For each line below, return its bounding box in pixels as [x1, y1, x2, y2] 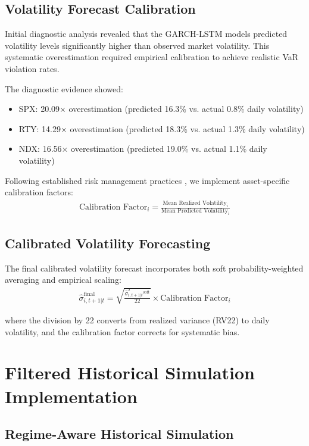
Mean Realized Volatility [163, 199, 227, 206]
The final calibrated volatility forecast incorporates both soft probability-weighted [5, 261, 304, 274]
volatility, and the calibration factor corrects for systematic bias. [5, 325, 240, 338]
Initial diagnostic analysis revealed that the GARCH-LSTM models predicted [5, 27, 288, 40]
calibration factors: [5, 186, 73, 198]
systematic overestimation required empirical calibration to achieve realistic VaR [5, 51, 299, 63]
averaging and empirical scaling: [5, 273, 121, 286]
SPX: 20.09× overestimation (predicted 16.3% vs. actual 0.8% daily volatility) [18, 102, 304, 115]
